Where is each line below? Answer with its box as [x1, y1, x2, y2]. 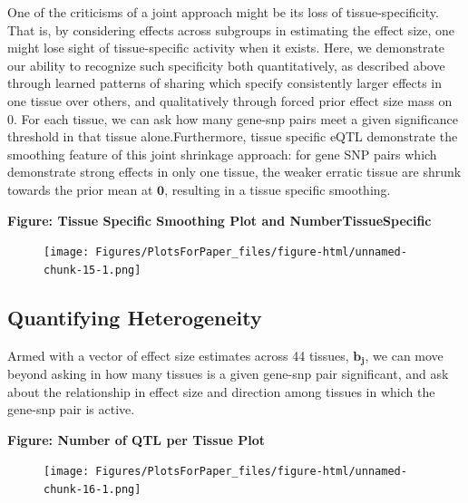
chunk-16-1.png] [44, 483, 141, 497]
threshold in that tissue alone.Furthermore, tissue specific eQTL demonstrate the [7, 127, 458, 146]
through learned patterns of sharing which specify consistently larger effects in [7, 73, 443, 92]
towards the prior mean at [7, 179, 153, 198]
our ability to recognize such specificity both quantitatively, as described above [7, 55, 445, 74]
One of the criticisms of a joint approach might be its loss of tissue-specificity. [7, 3, 439, 21]
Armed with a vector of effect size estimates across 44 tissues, [7, 345, 349, 364]
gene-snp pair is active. [7, 400, 135, 419]
